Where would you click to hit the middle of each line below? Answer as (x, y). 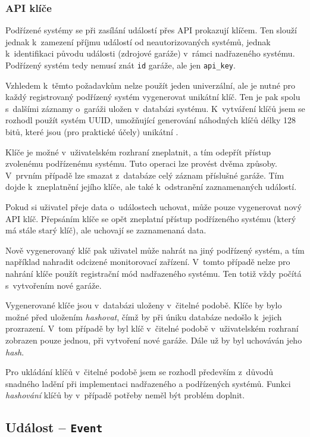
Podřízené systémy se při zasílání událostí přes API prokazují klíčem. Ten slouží (151, 30)
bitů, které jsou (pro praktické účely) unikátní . (92, 132)
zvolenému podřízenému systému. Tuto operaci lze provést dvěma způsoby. (141, 163)
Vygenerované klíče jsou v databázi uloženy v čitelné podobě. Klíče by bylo (144, 305)
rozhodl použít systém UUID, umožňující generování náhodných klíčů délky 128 (151, 120)
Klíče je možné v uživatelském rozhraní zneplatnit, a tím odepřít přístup (138, 152)
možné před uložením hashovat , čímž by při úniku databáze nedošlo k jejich (144, 316)
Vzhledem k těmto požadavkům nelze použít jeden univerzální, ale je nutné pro (150, 85)
